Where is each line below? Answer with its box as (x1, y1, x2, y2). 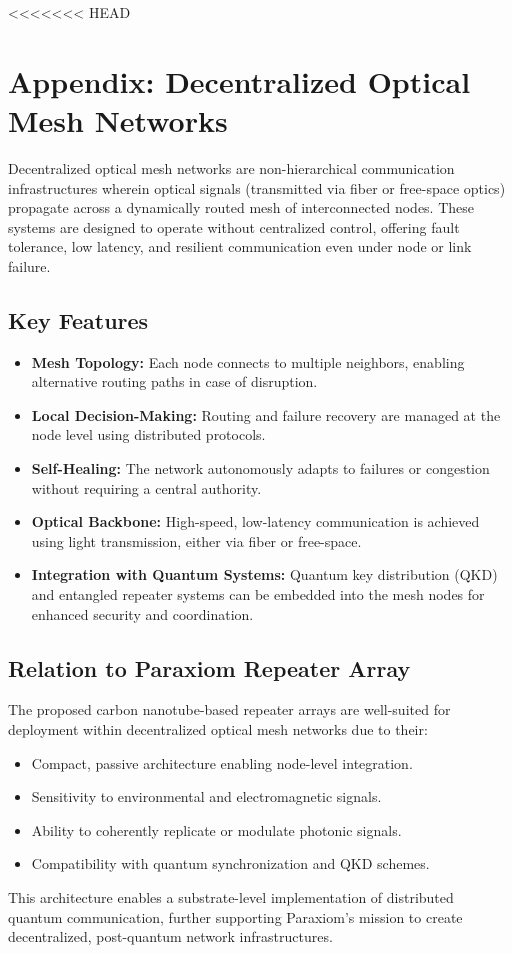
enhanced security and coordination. (31, 603, 254, 624)
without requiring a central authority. (31, 477, 262, 498)
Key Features (8, 304, 149, 335)
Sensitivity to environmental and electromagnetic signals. (31, 786, 382, 807)
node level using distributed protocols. (31, 424, 266, 445)
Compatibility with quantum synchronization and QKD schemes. (31, 853, 430, 874)
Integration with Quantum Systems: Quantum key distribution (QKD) (31, 564, 498, 585)
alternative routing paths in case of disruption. (31, 371, 318, 392)
